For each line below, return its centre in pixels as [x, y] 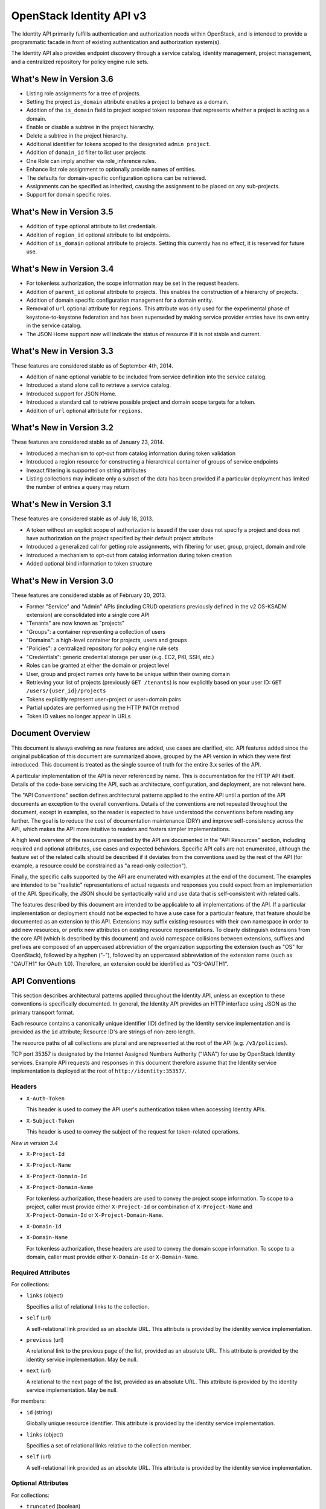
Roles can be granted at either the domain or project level [97, 665]
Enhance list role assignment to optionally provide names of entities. [111, 170]
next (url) [39, 1371]
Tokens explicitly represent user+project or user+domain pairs [104, 699]
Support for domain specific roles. [69, 195]
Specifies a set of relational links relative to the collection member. [109, 1445]
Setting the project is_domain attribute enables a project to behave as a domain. [127, 102]
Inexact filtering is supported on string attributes [86, 470]
